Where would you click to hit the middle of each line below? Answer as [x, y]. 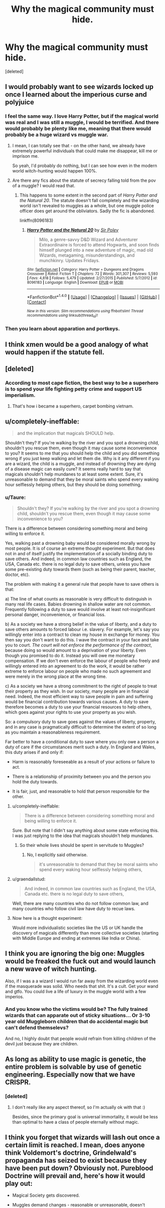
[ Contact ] [37, 302]
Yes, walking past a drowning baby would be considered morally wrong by [80, 543]
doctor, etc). [17, 574]
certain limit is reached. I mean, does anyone [75, 1145]
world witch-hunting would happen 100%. [55, 170]
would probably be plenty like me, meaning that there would [78, 129]
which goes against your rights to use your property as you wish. [71, 712]
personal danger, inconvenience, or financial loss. [55, 614]
